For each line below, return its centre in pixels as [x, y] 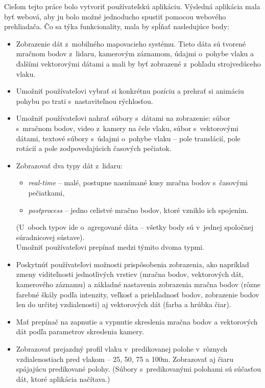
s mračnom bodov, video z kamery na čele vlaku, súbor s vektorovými [127, 128]
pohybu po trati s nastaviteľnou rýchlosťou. [85, 101]
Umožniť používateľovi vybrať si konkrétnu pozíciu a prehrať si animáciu [130, 91]
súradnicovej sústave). [50, 237]
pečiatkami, [46, 192]
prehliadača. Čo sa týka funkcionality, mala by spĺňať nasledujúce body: [117, 26]
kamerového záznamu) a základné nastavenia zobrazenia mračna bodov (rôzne [138, 284]
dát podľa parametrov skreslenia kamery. [80, 331]
